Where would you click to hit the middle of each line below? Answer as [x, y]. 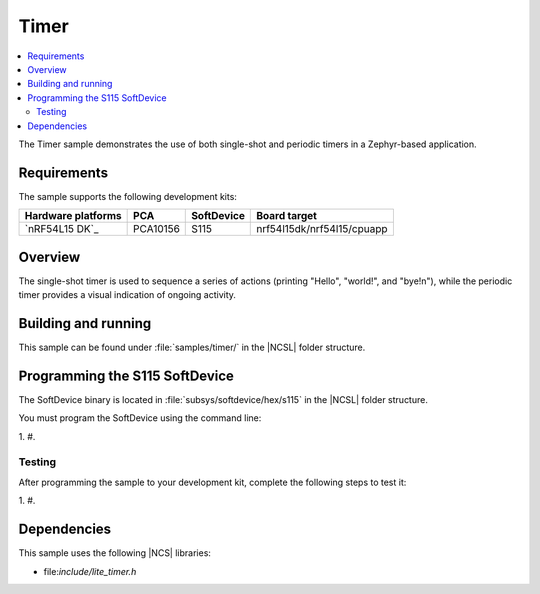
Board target [286, 216]
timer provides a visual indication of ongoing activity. [127, 295]
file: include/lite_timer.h [90, 571]
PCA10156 [156, 229]
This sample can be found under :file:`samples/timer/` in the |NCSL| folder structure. [192, 347]
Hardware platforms [73, 216]
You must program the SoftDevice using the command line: [140, 418]
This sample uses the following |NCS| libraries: [115, 553]
